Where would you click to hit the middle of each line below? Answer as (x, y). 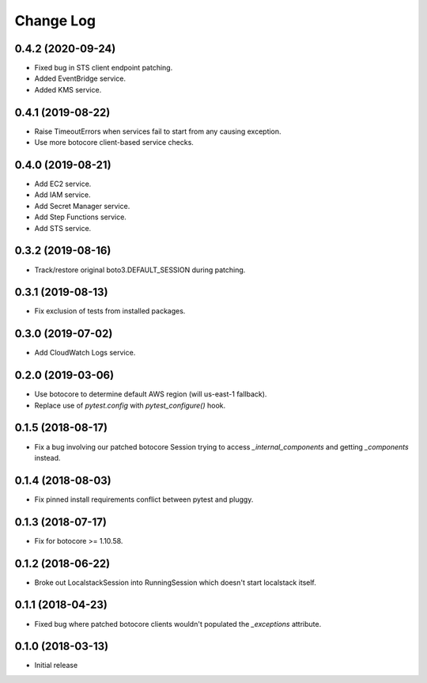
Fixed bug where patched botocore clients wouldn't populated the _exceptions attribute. (178, 624)
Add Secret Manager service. (82, 206)
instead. (47, 457)
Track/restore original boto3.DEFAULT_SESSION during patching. (140, 270)
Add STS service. (63, 228)
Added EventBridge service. (80, 78)
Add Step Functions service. (80, 217)
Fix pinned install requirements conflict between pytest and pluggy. (144, 499)
